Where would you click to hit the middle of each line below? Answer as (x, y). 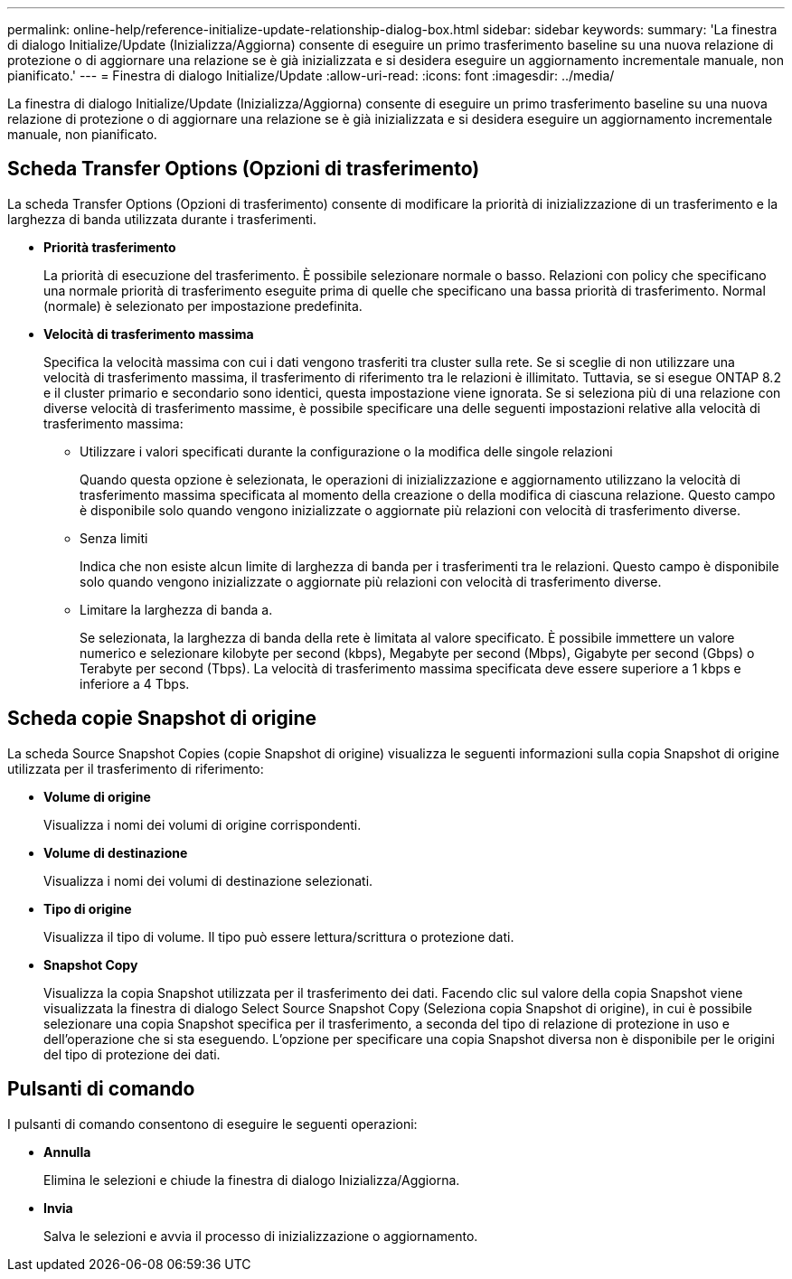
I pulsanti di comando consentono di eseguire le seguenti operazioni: (212, 1124)
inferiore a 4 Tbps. (135, 683)
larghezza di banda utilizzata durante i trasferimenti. (162, 219)
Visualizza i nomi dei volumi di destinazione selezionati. (208, 880)
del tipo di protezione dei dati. (132, 1054)
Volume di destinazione (116, 852)
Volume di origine (97, 796)
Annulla (67, 1152)
